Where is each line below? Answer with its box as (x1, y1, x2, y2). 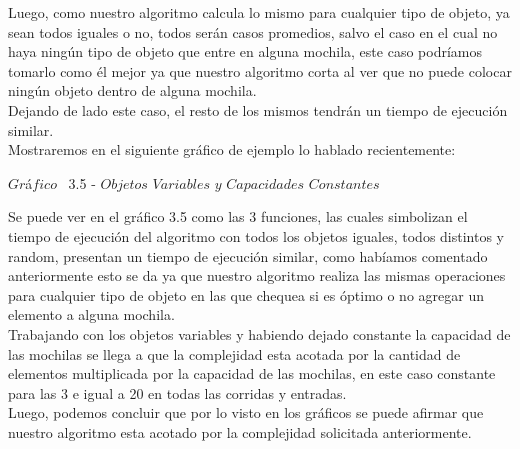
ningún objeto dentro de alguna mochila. (8, 80, 257, 101)
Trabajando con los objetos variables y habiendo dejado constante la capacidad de (8, 323, 511, 344)
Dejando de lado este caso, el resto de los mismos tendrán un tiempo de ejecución (8, 99, 508, 120)
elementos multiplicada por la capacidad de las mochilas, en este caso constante (8, 363, 496, 384)
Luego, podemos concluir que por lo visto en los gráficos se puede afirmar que (8, 402, 484, 423)
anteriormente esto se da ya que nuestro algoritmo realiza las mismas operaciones (8, 265, 506, 286)
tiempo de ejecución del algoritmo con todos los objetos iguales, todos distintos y (8, 225, 505, 246)
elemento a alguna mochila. (8, 304, 175, 325)
